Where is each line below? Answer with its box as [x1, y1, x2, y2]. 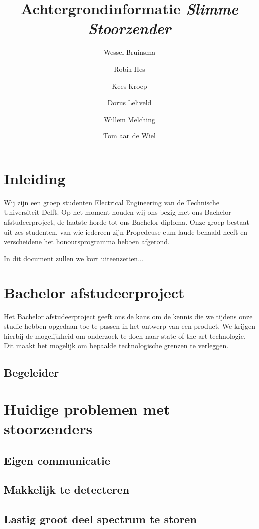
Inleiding [4, 168, 66, 188]
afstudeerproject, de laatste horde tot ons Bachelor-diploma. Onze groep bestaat [4, 217, 249, 227]
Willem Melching [104, 114, 155, 124]
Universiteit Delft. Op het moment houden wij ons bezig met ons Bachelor [4, 207, 231, 217]
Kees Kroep [112, 80, 147, 91]
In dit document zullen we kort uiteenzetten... [4, 253, 144, 263]
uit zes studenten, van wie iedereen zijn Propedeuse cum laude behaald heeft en [4, 226, 248, 237]
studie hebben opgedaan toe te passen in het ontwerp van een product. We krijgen [4, 321, 255, 331]
